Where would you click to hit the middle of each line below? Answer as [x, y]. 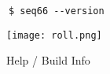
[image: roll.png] [54, 35]
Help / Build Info [48, 60]
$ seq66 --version [56, 11]
